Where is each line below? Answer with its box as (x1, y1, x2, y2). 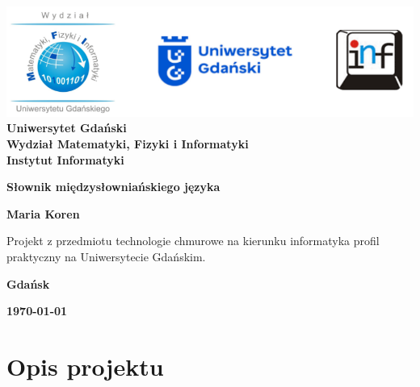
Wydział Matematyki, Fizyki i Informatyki (6, 135, 249, 152)
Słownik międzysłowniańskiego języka (6, 178, 220, 195)
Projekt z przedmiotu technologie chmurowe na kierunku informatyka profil (6, 232, 380, 249)
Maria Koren (6, 205, 80, 222)
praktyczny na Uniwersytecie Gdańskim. (6, 248, 206, 264)
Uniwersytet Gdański (6, 119, 127, 136)
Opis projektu (6, 349, 164, 382)
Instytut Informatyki (6, 151, 124, 168)
